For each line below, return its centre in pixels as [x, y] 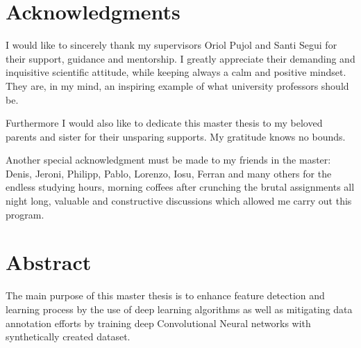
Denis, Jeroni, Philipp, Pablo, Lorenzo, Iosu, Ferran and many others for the [169, 173]
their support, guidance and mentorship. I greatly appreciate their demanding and [180, 58]
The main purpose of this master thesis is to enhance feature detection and [165, 295]
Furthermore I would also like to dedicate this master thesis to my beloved [164, 123]
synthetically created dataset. [68, 337]
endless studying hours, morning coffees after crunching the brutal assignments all [180, 187]
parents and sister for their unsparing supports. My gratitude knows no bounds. [176, 136]
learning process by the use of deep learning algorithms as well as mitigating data [179, 309]
